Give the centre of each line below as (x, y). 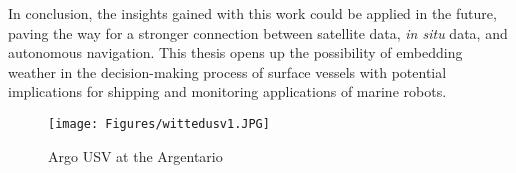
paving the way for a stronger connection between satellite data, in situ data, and (258, 32)
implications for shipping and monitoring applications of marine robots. (227, 91)
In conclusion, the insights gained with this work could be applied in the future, (252, 13)
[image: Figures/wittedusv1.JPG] (159, 123)
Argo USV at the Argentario (135, 155)
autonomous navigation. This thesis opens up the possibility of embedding (235, 52)
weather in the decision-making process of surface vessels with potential (227, 71)
